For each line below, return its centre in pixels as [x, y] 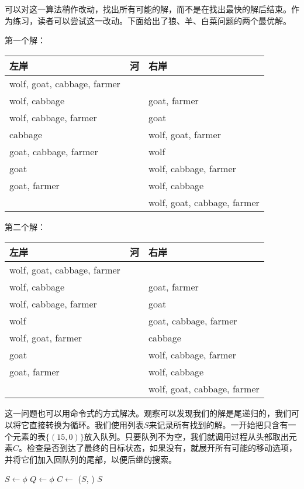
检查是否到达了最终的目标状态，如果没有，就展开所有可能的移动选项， [162, 448]
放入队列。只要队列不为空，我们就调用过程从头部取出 [186, 436]
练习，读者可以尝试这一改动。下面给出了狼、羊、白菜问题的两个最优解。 [152, 20]
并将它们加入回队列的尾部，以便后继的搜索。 [91, 459]
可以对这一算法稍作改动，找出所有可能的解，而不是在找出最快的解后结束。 [148, 9]
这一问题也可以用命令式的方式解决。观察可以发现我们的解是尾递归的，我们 [148, 413]
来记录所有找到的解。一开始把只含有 [218, 424]
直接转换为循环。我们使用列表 [86, 424]
